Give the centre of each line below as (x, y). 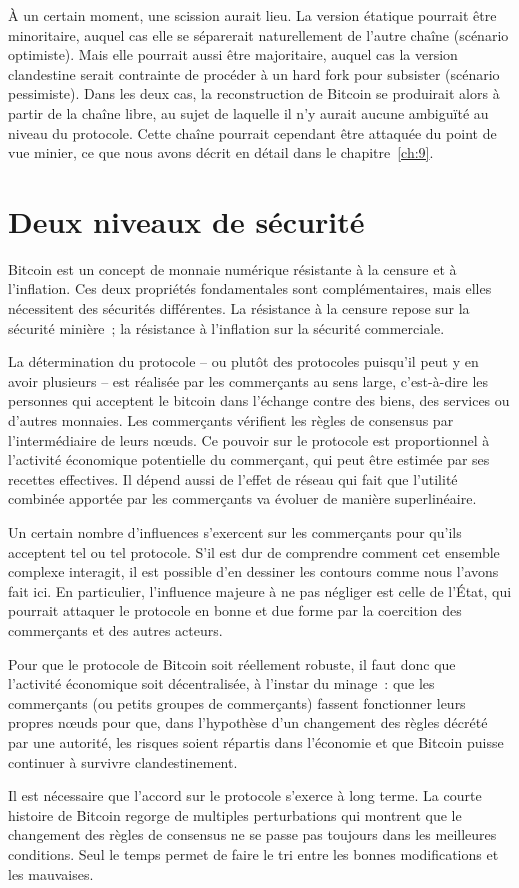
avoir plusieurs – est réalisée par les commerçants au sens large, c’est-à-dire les (248, 380)
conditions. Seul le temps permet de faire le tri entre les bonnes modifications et (253, 853)
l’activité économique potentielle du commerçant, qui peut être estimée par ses (249, 459)
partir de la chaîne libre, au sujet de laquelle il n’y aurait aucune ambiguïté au (248, 112)
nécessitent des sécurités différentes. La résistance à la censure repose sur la (239, 308)
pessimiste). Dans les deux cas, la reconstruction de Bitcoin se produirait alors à (254, 93)
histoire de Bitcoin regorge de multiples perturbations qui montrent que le (235, 814)
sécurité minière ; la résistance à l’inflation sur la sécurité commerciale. (226, 327)
